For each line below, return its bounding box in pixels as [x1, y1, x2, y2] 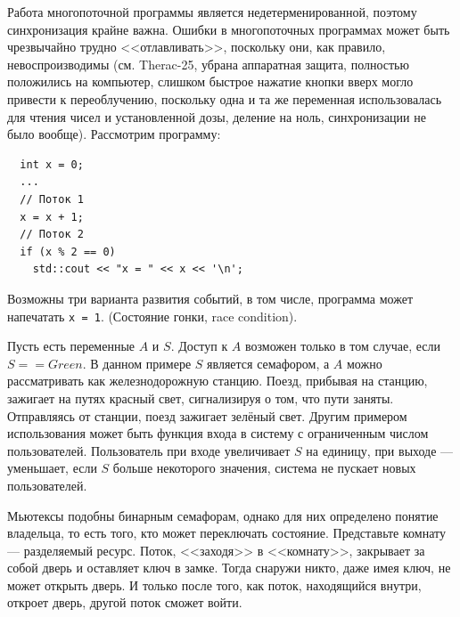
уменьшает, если [7, 459, 97, 477]
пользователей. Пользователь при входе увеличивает [7, 441, 291, 459]
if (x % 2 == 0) [20, 245, 116, 258]
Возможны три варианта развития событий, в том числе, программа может [7, 288, 414, 307]
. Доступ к [170, 337, 228, 355]
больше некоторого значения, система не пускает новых [112, 459, 416, 477]
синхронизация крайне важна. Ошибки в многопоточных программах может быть [7, 20, 450, 38]
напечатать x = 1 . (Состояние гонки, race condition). [7, 306, 298, 325]
